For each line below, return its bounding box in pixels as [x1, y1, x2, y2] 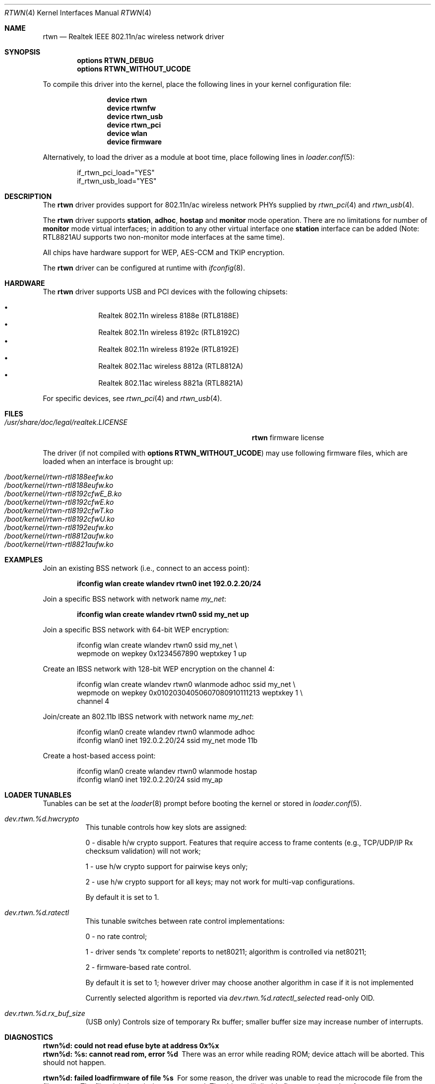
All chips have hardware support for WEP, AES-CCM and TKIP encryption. [43, 248, 285, 257]
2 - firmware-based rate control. [85, 963, 191, 971]
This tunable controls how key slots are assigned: [85, 823, 247, 831]
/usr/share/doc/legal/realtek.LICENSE [4, 418, 127, 426]
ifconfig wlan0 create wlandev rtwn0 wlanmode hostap [77, 767, 257, 775]
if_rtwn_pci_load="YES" [77, 168, 155, 177]
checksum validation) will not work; [85, 847, 201, 855]
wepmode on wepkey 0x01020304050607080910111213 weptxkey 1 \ [77, 688, 303, 697]
